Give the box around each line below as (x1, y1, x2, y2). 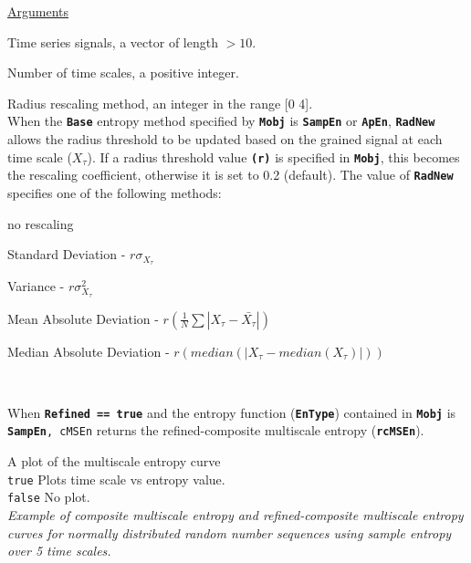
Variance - (7, 276, 65, 295)
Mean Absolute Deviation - (7, 308, 159, 328)
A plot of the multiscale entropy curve (7, 452, 221, 471)
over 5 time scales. (7, 541, 111, 560)
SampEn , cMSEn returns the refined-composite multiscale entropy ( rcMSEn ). (7, 421, 424, 440)
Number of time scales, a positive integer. (7, 63, 239, 82)
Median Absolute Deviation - (7, 341, 170, 360)
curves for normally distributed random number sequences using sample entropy (7, 523, 452, 542)
